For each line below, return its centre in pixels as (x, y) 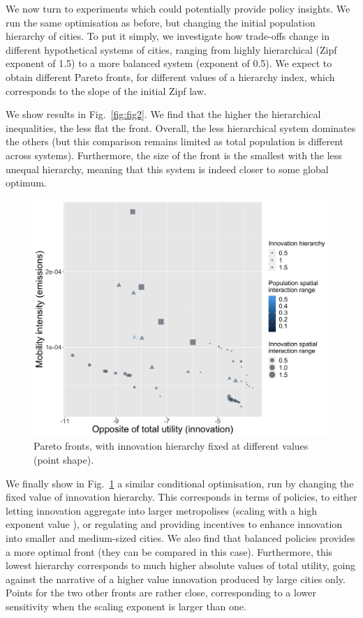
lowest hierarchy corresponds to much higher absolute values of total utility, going (181, 565)
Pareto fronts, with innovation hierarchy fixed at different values (171, 446)
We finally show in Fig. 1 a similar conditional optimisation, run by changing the (180, 483)
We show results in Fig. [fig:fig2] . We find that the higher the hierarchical (163, 114)
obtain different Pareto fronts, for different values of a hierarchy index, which (170, 76)
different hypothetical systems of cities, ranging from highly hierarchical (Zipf (171, 49)
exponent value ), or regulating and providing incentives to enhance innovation (174, 524)
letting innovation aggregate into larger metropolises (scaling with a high (162, 510)
